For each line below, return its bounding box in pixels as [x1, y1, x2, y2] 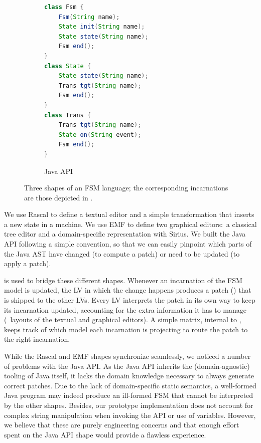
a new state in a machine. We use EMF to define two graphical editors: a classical [4, 218, 257, 229]
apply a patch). [4, 258, 51, 269]
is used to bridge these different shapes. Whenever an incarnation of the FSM [4, 275, 242, 285]
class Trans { [44, 111, 91, 119]
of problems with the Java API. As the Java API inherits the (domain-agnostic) [4, 360, 250, 371]
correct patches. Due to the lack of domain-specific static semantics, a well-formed [4, 380, 256, 390]
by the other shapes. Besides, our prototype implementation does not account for [4, 399, 253, 410]
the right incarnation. [4, 334, 70, 344]
